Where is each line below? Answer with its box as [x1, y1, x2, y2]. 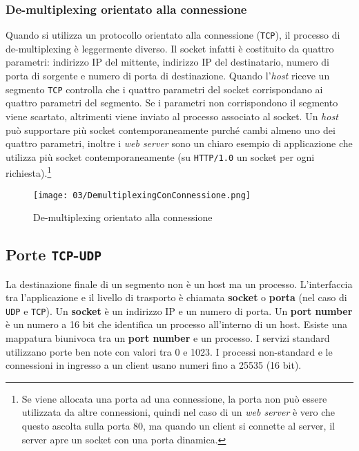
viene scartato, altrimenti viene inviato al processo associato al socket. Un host [6, 108, 338, 123]
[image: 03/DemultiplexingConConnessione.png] [33, 190, 251, 200]
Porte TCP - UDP [6, 244, 101, 265]
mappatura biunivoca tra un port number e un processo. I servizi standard [6, 331, 330, 345]
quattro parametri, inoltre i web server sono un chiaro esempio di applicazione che [6, 136, 353, 151]
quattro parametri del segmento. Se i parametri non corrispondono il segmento [6, 95, 338, 110]
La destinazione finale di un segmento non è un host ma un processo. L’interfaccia [6, 276, 353, 291]
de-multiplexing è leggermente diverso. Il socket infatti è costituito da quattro [6, 41, 334, 55]
